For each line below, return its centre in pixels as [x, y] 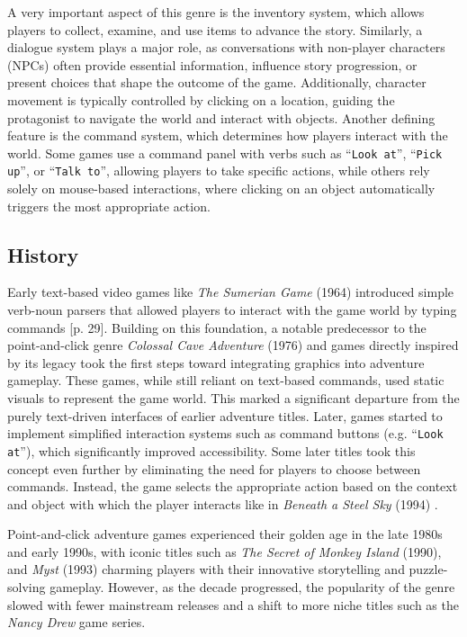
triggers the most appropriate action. [109, 206]
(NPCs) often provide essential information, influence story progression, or [212, 64]
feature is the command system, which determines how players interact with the [228, 135]
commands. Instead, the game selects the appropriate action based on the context [233, 486]
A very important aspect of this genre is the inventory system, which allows [216, 12]
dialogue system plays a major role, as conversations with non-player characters [226, 47]
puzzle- [428, 569]
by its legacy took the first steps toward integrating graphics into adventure [216, 362]
